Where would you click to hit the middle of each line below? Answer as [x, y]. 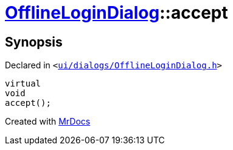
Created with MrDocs [48, 122]
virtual [23, 84]
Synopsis [34, 42]
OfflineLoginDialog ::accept [117, 13]
